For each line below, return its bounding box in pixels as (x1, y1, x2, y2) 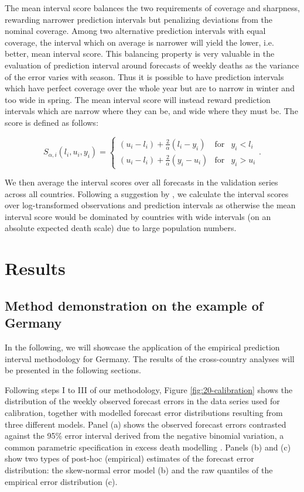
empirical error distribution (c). (5, 475, 118, 487)
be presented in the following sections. (5, 364, 141, 376)
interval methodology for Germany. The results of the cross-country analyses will (5, 352, 295, 364)
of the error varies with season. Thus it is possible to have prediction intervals (5, 70, 284, 82)
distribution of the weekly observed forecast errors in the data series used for (5, 395, 280, 407)
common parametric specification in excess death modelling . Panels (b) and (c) (5, 441, 291, 453)
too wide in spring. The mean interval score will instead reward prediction (5, 93, 271, 105)
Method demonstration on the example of (5, 296, 264, 314)
